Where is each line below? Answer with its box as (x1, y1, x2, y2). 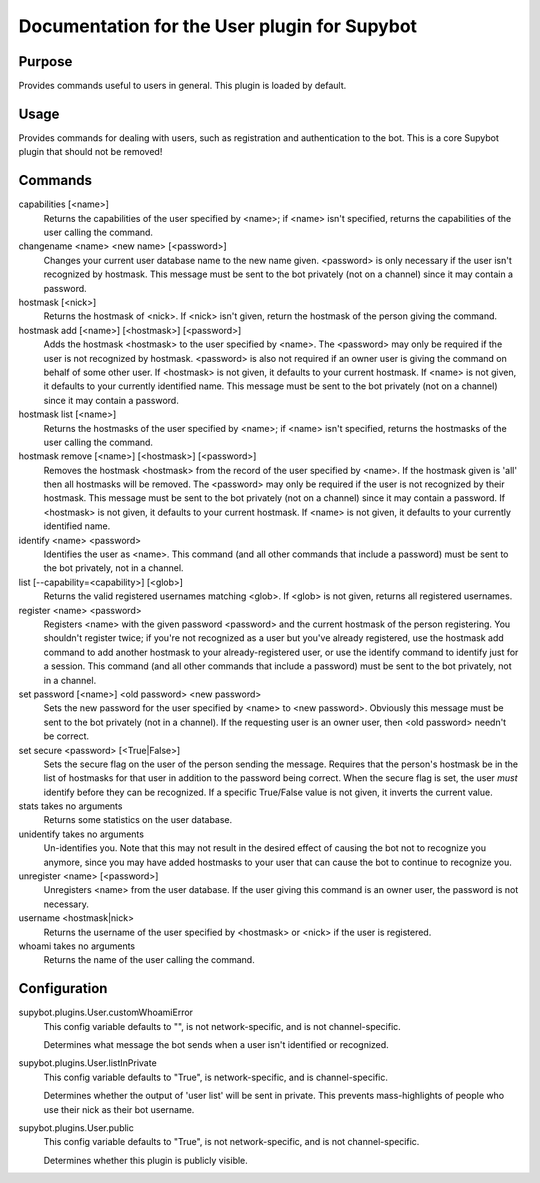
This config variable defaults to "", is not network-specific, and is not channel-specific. (43, 1020, 402, 1032)
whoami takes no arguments (18, 940, 135, 952)
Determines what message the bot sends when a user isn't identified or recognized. (43, 1039, 389, 1051)
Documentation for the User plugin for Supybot (18, 15, 418, 37)
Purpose (18, 53, 73, 70)
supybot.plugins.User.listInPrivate (18, 1057, 157, 1069)
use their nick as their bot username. (43, 1103, 195, 1115)
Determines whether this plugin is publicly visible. (43, 1154, 249, 1166)
